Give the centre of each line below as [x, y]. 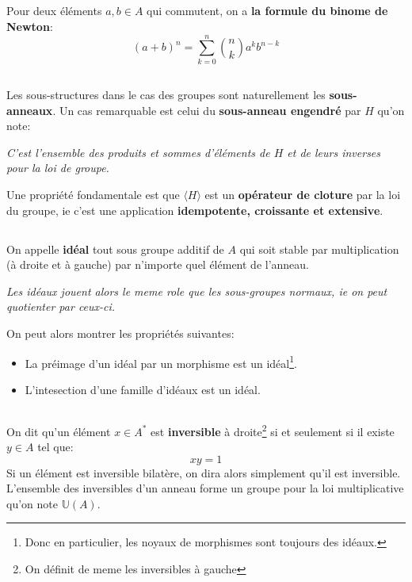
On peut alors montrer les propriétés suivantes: [120, 333]
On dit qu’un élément [59, 431]
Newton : [30, 26]
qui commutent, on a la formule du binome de [267, 11]
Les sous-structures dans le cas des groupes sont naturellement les [166, 95]
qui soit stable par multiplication [319, 249]
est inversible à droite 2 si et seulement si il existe [273, 430]
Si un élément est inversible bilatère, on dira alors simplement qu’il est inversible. [204, 472]
